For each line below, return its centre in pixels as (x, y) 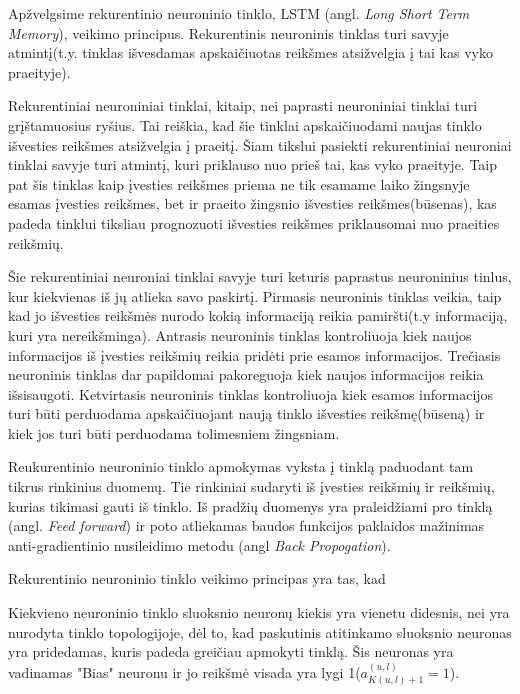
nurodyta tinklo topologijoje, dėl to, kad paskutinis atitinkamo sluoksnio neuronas (260, 631)
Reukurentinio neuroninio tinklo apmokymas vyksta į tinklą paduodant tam (241, 466)
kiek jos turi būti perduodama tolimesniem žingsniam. (174, 432)
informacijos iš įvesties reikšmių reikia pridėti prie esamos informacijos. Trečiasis (254, 354)
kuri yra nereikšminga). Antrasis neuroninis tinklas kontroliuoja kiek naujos (240, 334)
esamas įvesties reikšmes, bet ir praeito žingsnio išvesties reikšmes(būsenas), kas (252, 203)
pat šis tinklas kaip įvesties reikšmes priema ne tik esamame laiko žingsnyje (239, 183)
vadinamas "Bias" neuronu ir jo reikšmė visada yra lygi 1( (184, 671)
